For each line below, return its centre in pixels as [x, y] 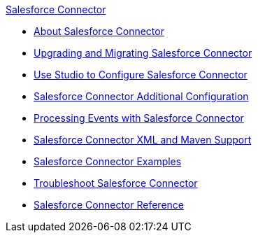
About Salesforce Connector [99, 31]
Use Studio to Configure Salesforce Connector [141, 75]
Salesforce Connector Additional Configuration [141, 96]
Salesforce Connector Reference [109, 205]
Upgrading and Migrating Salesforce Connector [143, 53]
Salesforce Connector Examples [108, 161]
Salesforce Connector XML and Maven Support [143, 140]
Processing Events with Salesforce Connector [139, 118]
